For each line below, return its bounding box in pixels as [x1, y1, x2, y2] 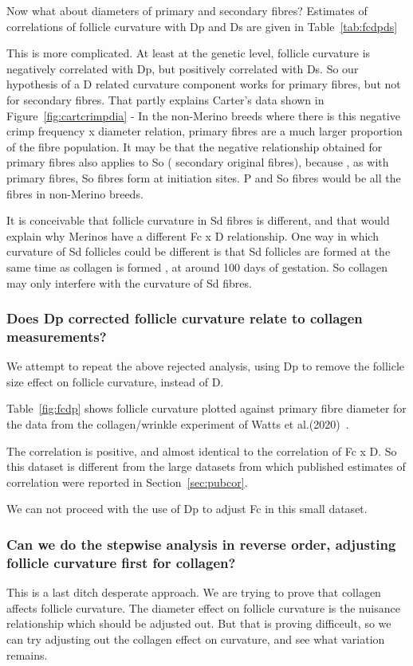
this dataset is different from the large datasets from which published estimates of [6, 458, 406, 475]
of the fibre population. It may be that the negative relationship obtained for [6, 138, 383, 155]
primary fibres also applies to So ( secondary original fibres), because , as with [6, 154, 389, 170]
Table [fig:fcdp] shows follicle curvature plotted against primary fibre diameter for [6, 400, 407, 417]
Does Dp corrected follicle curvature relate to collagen [6, 308, 363, 328]
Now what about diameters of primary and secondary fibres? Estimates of [6, 2, 368, 18]
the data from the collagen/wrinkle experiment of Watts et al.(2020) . [6, 416, 349, 433]
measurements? [6, 326, 107, 346]
